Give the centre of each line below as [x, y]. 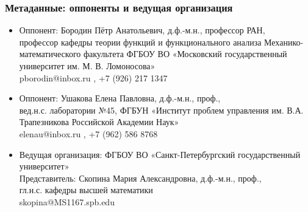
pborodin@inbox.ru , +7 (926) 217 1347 [93, 77]
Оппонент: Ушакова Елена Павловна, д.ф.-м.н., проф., [120, 98]
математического [50, 54]
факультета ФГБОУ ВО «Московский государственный [185, 54]
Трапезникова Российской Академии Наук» [99, 122]
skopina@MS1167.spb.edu [67, 201]
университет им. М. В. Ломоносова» [87, 66]
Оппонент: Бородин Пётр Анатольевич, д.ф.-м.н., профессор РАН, [142, 30]
